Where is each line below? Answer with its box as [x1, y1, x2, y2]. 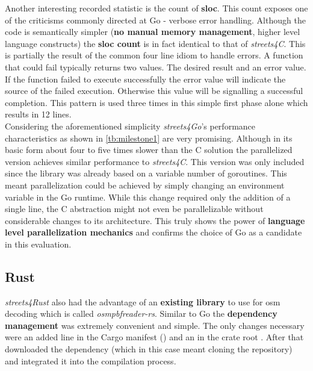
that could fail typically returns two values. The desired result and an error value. [5, 60, 306, 73]
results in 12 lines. [5, 108, 72, 120]
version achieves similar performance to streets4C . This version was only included [5, 155, 305, 167]
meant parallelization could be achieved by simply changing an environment [5, 178, 285, 191]
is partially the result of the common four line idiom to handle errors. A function [5, 49, 303, 61]
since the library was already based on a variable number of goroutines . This [5, 167, 287, 179]
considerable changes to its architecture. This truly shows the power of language [5, 214, 305, 226]
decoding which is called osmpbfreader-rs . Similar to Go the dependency [5, 307, 277, 320]
